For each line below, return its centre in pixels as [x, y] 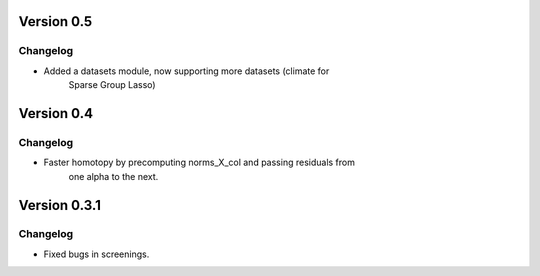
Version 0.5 [55, 21]
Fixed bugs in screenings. [96, 254]
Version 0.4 [56, 113]
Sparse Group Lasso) [112, 85]
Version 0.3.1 [60, 205]
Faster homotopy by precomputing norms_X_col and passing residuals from [199, 162]
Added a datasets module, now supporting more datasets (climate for [186, 71]
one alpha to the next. [113, 176]
